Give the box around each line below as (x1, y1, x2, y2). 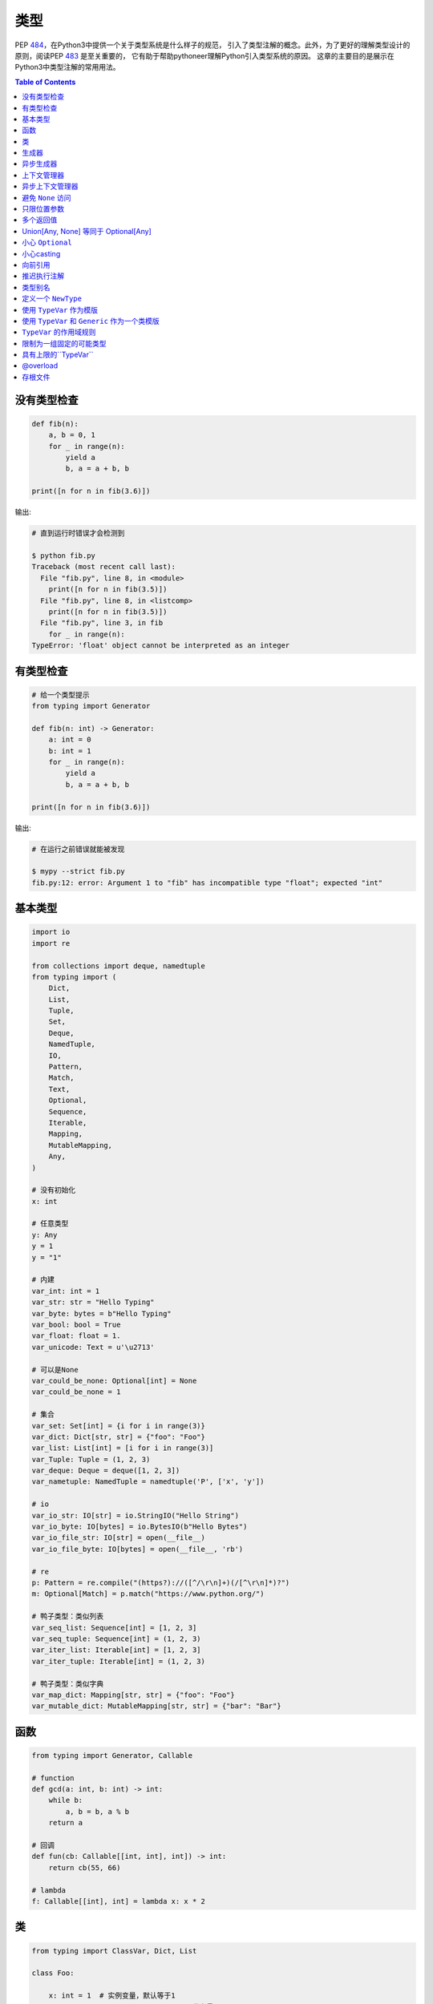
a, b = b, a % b (65, 1807, 130, 1816)
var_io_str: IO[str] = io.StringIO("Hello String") (31, 1511, 240, 1520)
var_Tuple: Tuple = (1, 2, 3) (31, 1455, 151, 1464)
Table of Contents (14, 77, 76, 87)
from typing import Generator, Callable (31, 1751, 192, 1760)
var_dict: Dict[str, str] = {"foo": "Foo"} (31, 1432, 206, 1441)
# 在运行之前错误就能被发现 (31, 844, 125, 854)
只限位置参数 (22, 204, 64, 214)
